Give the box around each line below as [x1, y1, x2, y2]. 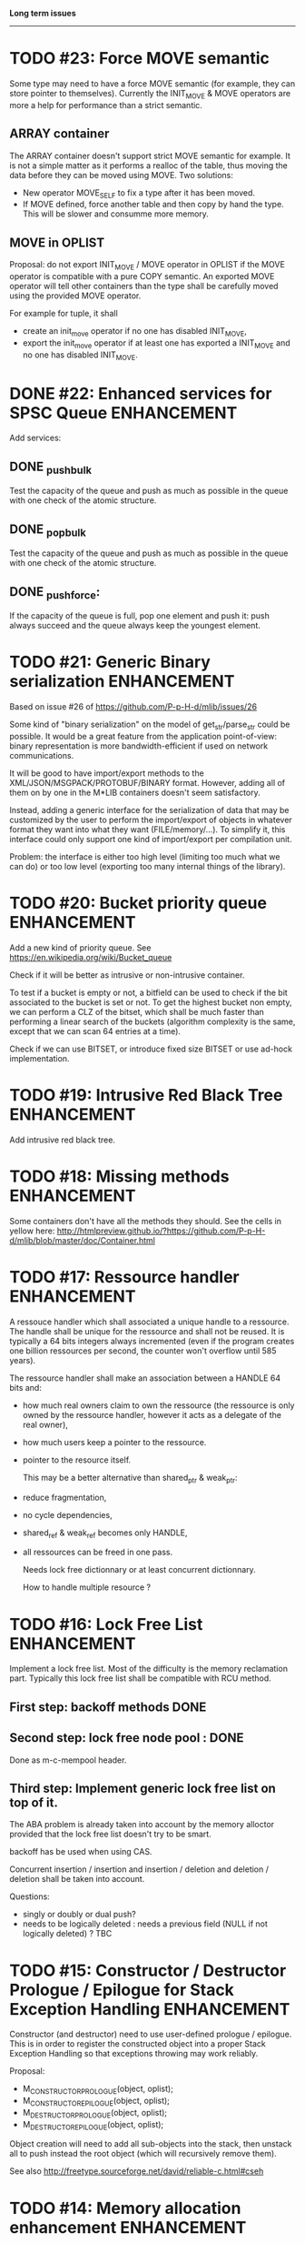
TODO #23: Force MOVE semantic [9, 48, 270, 69]
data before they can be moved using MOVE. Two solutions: [9, 169, 233, 180]
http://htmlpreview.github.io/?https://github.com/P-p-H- [56, 1225, 266, 1236]
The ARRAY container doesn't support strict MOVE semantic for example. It [9, 150, 290, 161]
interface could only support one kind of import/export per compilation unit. [9, 834, 292, 845]
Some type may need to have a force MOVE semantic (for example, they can [9, 77, 296, 89]
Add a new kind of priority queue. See [9, 941, 152, 953]
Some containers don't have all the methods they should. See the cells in [9, 1215, 281, 1226]
